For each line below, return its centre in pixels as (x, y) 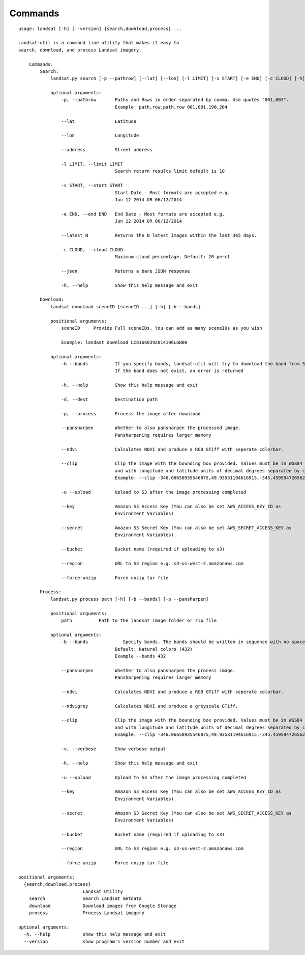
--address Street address (107, 150)
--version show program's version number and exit (104, 941)
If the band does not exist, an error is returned (179, 371)
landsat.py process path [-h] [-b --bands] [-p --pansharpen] (130, 599)
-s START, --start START (92, 185)
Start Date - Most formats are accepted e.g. (172, 193)
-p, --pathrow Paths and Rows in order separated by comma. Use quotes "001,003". (175, 100)
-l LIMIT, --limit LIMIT (92, 164)
